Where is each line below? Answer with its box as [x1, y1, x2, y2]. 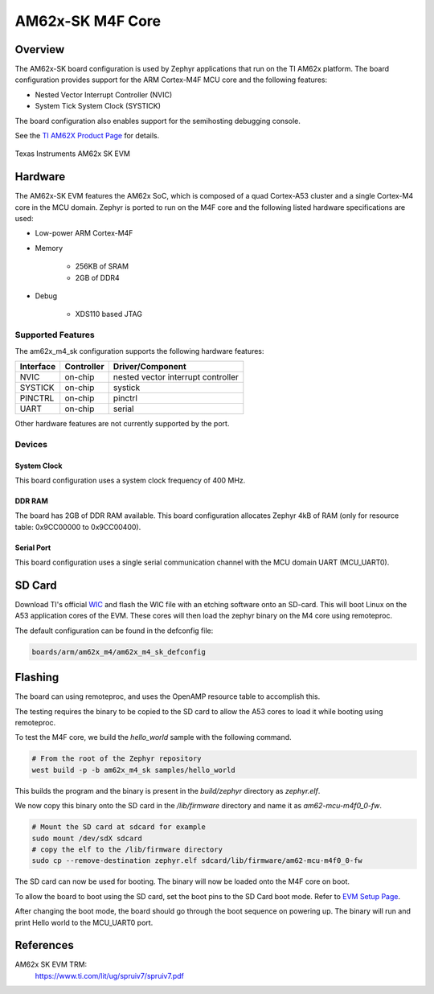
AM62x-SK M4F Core [14, 12, 161, 30]
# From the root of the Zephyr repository [31, 754, 202, 763]
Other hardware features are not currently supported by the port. [14, 418, 230, 428]
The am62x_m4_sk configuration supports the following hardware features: [14, 346, 264, 355]
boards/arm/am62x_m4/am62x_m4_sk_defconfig [31, 647, 207, 656]
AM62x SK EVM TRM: [14, 959, 88, 969]
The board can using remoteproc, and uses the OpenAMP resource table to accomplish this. [14, 692, 321, 701]
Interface [19, 360, 56, 372]
